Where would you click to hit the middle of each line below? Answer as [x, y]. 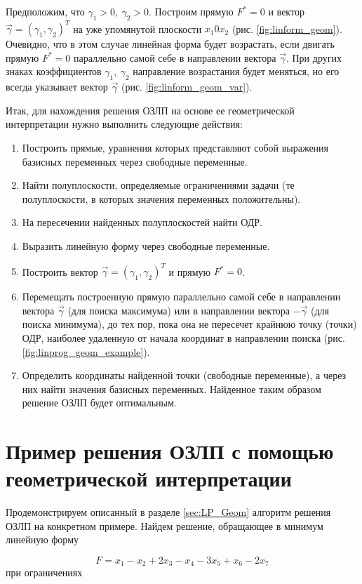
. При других [314, 57]
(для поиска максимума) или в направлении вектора [179, 310]
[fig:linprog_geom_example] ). [86, 351]
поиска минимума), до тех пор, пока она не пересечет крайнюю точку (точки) [189, 324]
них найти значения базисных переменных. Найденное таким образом [172, 389]
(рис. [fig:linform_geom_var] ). [187, 87]
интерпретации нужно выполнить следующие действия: [124, 124]
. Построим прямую [191, 11]
